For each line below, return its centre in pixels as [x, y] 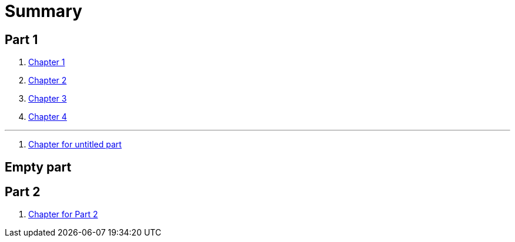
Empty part [38, 167]
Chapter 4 [48, 117]
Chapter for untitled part [75, 144]
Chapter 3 [48, 99]
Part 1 [21, 39]
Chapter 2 [48, 80]
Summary [44, 11]
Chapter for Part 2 [63, 214]
